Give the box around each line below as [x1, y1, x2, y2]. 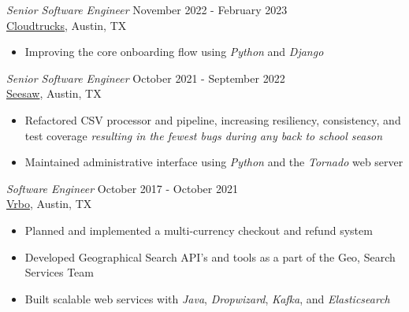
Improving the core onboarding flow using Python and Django [24, 43, 324, 60]
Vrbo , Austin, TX [6, 195, 92, 212]
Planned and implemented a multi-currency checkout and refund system [24, 221, 373, 238]
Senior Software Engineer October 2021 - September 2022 [6, 69, 285, 86]
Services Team [24, 264, 95, 280]
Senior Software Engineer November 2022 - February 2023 [6, 2, 288, 17]
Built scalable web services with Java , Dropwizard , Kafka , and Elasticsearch [24, 290, 390, 306]
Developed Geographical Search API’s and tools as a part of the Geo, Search [24, 248, 396, 265]
